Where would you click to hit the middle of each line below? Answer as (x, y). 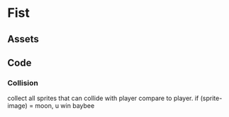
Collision (23, 82)
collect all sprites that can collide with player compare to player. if (103, 98)
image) (18, 106)
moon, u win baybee (65, 106)
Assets (23, 39)
